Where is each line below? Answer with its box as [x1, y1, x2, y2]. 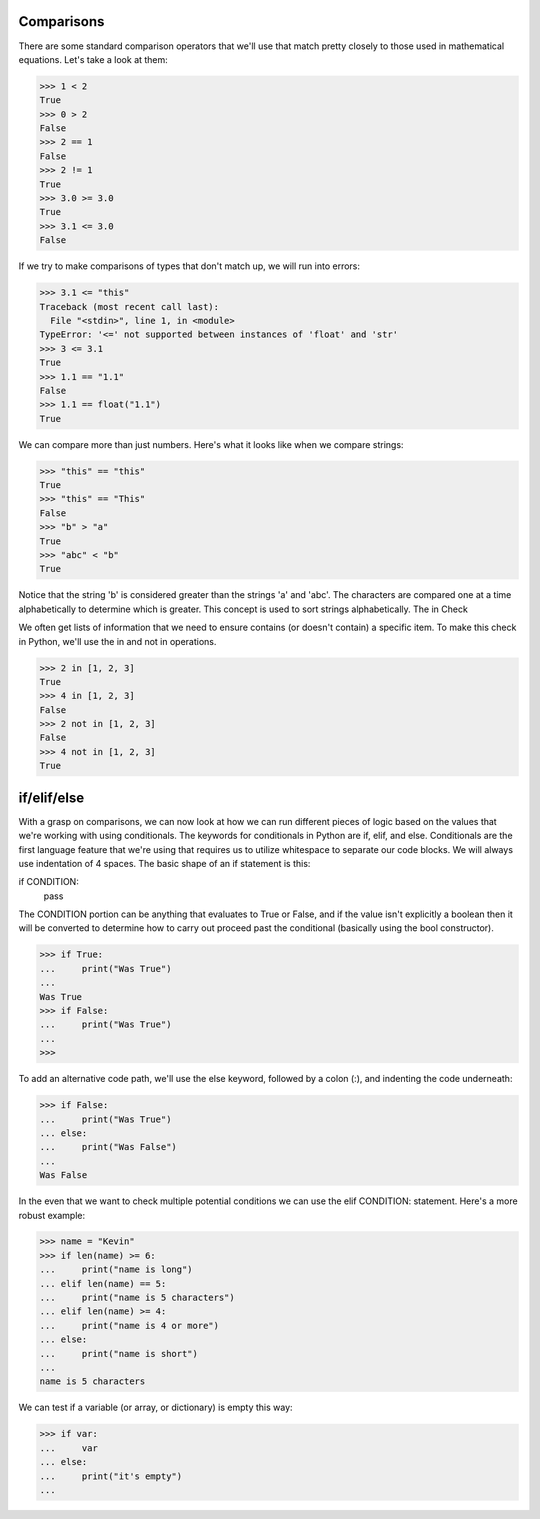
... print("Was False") [39, 1141, 177, 1153]
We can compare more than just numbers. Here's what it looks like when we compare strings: [18, 438, 404, 450]
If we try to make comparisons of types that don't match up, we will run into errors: [18, 260, 360, 272]
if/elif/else [18, 789, 85, 806]
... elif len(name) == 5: [39, 1278, 167, 1289]
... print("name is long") [39, 1264, 194, 1275]
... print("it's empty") [39, 1470, 183, 1482]
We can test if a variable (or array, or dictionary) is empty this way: [18, 1401, 294, 1414]
